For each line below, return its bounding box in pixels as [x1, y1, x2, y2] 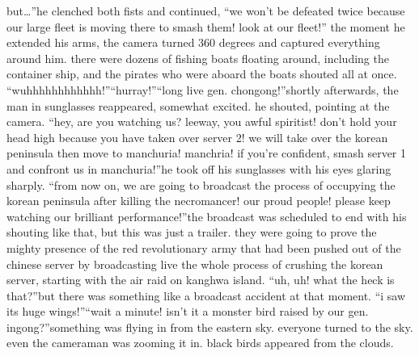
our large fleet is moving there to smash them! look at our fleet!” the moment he [6, 18, 405, 35]
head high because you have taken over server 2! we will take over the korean [6, 128, 388, 145]
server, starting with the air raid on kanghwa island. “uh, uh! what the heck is [6, 271, 395, 288]
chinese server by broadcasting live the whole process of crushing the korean [6, 255, 383, 272]
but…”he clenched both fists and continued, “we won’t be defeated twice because [6, 2, 405, 19]
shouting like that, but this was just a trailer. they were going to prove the [6, 224, 377, 241]
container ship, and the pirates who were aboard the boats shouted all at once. [6, 65, 397, 82]
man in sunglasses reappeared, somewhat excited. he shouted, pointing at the [6, 97, 390, 114]
